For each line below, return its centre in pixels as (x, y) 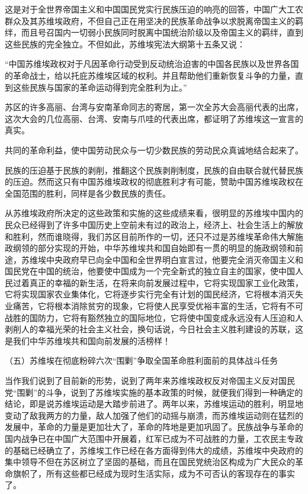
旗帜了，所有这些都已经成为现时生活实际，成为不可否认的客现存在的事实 (154, 473)
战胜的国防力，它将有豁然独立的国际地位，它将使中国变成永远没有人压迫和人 (154, 317)
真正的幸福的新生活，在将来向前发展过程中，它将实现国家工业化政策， (166, 282)
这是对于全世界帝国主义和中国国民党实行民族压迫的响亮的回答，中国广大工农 (154, 9)
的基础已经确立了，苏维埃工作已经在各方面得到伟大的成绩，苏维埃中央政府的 (154, 450)
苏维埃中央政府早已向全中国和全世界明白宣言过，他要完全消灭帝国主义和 (162, 259)
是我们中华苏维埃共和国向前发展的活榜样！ (88, 340)
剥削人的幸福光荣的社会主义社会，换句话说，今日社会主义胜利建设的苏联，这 (154, 329)
